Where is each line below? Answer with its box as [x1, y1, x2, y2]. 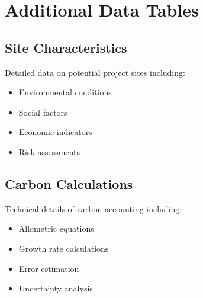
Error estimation [18, 262, 79, 274]
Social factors [18, 105, 67, 118]
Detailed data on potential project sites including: [5, 66, 185, 78]
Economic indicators [18, 126, 92, 138]
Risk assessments [18, 145, 80, 158]
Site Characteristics [5, 38, 127, 56]
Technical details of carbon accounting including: [5, 202, 182, 214]
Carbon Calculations [5, 174, 133, 193]
